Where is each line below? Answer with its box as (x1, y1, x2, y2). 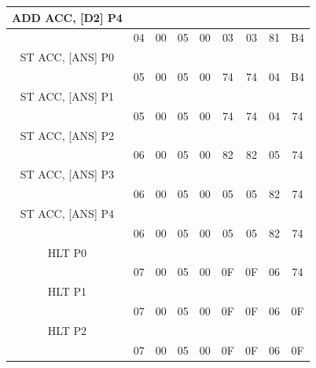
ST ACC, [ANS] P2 (20, 127, 114, 143)
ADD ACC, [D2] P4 (12, 9, 123, 25)
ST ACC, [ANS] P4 (20, 204, 114, 221)
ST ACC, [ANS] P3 (20, 166, 114, 182)
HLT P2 (47, 322, 87, 338)
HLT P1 (47, 283, 87, 300)
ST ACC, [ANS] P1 (20, 87, 114, 104)
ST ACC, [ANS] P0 (20, 49, 114, 65)
